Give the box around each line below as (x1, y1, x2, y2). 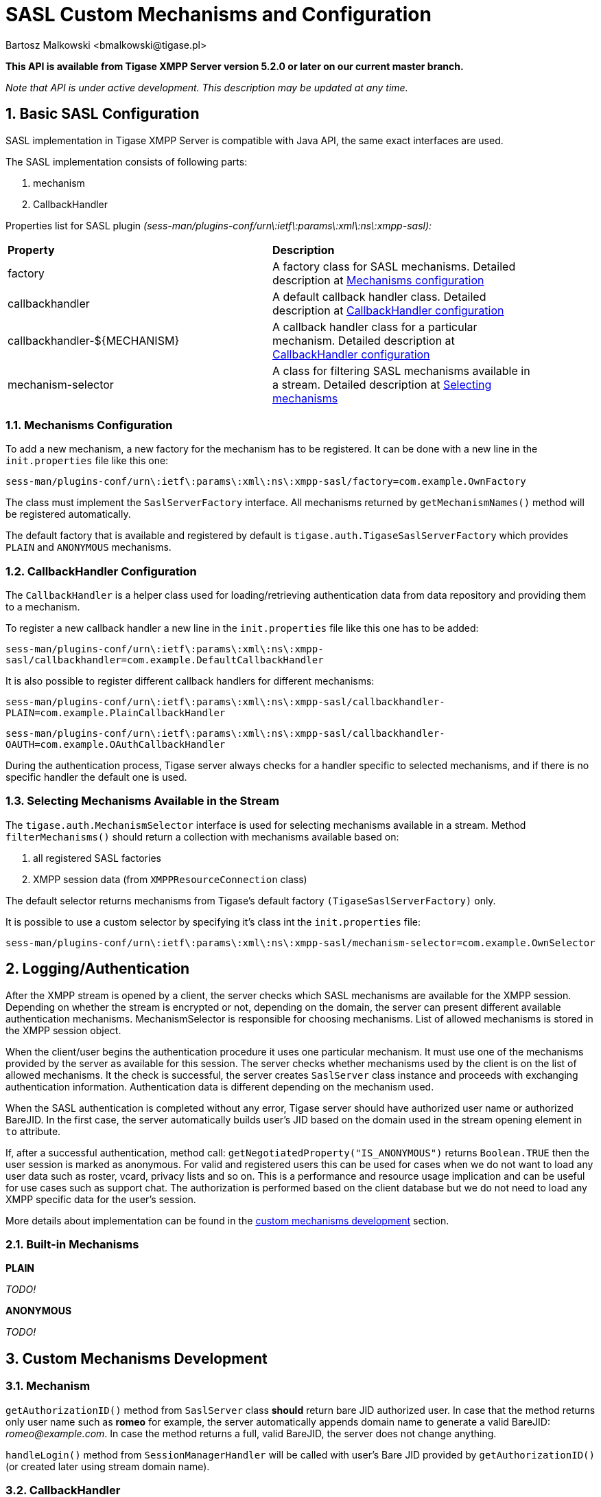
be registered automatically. (5, 508, 131, 521)
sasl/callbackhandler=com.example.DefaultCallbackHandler (5, 654, 324, 666)
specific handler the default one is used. (5, 771, 187, 784)
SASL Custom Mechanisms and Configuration (5, 3, 432, 26)
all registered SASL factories (33, 852, 161, 864)
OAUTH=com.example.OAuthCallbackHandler (5, 739, 226, 751)
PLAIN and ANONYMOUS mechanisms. (5, 541, 172, 553)
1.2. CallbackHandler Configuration (5, 564, 197, 578)
